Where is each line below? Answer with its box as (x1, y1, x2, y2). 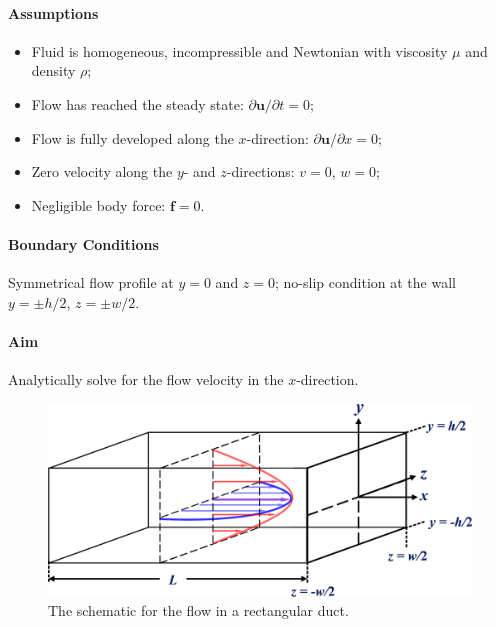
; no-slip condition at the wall (275, 272, 456, 293)
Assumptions (8, 2, 99, 23)
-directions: (226, 161, 295, 182)
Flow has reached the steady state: (31, 93, 244, 114)
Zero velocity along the (31, 161, 173, 182)
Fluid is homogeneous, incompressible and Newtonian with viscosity (31, 40, 448, 61)
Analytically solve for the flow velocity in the (8, 369, 284, 390)
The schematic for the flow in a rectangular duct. (48, 600, 349, 621)
